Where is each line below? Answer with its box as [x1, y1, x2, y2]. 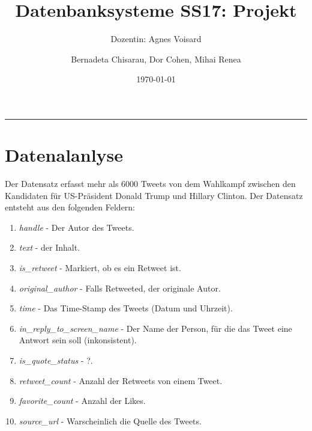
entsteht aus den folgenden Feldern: [5, 201, 136, 213]
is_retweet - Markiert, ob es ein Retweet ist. [19, 261, 181, 274]
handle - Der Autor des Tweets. [19, 221, 134, 233]
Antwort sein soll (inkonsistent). [19, 334, 137, 346]
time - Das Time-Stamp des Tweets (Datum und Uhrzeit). [19, 302, 233, 314]
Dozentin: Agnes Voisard [110, 32, 202, 45]
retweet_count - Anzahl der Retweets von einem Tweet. [19, 374, 223, 387]
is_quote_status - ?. [19, 353, 93, 366]
